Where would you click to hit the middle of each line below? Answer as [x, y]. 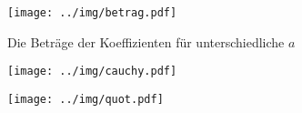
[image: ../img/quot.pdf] [86, 99]
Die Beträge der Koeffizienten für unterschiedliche [146, 41]
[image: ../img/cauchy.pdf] [92, 72]
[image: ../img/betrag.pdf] [92, 13]
